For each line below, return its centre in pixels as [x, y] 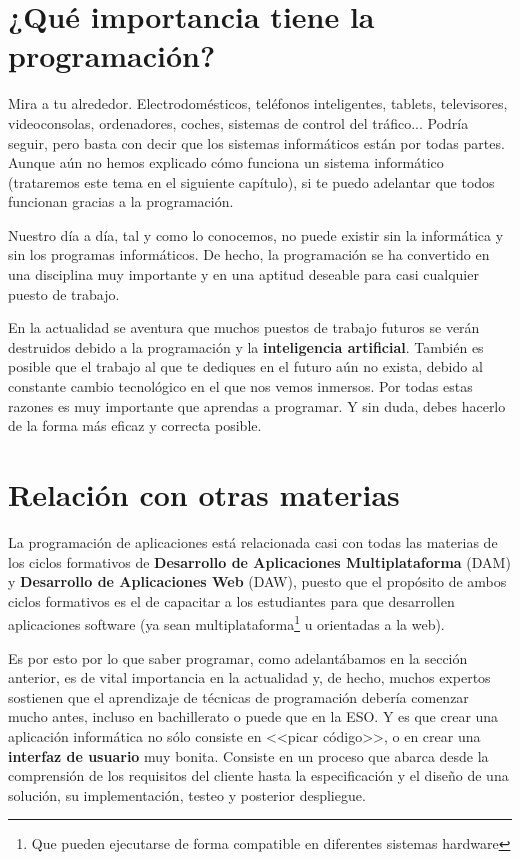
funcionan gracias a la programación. [121, 201]
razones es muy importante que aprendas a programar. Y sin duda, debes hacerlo [257, 405]
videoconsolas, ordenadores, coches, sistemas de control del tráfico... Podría [238, 122]
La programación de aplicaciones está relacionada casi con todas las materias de [253, 541]
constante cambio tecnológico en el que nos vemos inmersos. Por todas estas [240, 386]
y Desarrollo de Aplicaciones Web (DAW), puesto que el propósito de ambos [257, 581]
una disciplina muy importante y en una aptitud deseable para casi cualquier [243, 274]
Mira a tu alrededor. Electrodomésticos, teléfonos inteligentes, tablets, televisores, [258, 103]
